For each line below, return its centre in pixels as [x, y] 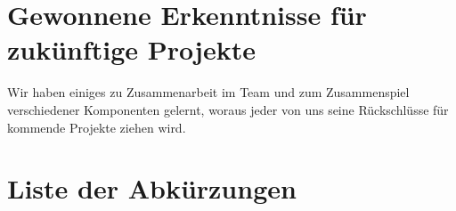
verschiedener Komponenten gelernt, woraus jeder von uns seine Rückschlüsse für [228, 109]
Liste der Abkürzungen [152, 188]
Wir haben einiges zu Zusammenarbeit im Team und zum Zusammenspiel [208, 92]
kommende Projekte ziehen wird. [97, 127]
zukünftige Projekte [131, 49]
